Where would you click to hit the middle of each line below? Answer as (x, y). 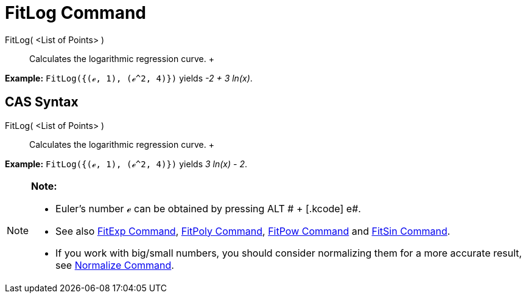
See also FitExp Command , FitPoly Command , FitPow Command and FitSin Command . (253, 231)
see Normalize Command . (115, 265)
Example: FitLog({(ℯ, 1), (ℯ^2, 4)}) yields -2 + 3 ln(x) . (129, 78)
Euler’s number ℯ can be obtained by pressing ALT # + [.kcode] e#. (208, 208)
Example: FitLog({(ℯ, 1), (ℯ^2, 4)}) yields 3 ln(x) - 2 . (126, 164)
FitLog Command (75, 13)
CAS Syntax (42, 102)
